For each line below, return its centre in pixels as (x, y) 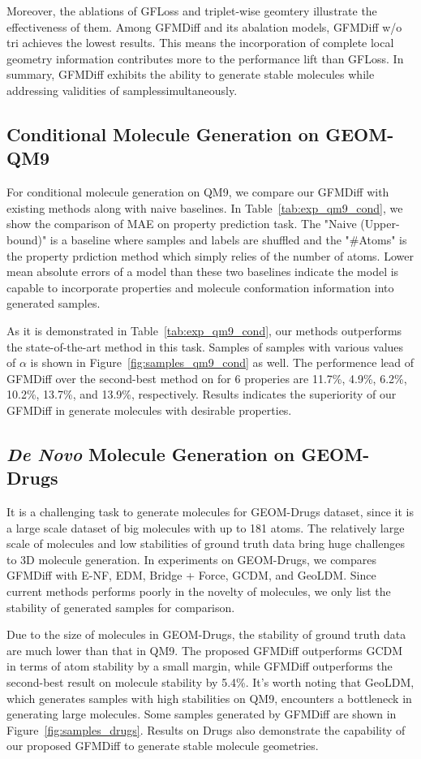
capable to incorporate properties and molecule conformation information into (200, 287)
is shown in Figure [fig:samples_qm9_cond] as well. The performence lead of (222, 362)
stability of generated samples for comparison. (121, 607)
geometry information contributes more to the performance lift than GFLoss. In (205, 58)
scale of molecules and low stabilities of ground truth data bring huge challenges (206, 543)
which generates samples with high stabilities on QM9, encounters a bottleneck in (209, 698)
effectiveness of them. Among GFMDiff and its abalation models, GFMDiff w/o (204, 26)
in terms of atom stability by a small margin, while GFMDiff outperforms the (200, 666)
